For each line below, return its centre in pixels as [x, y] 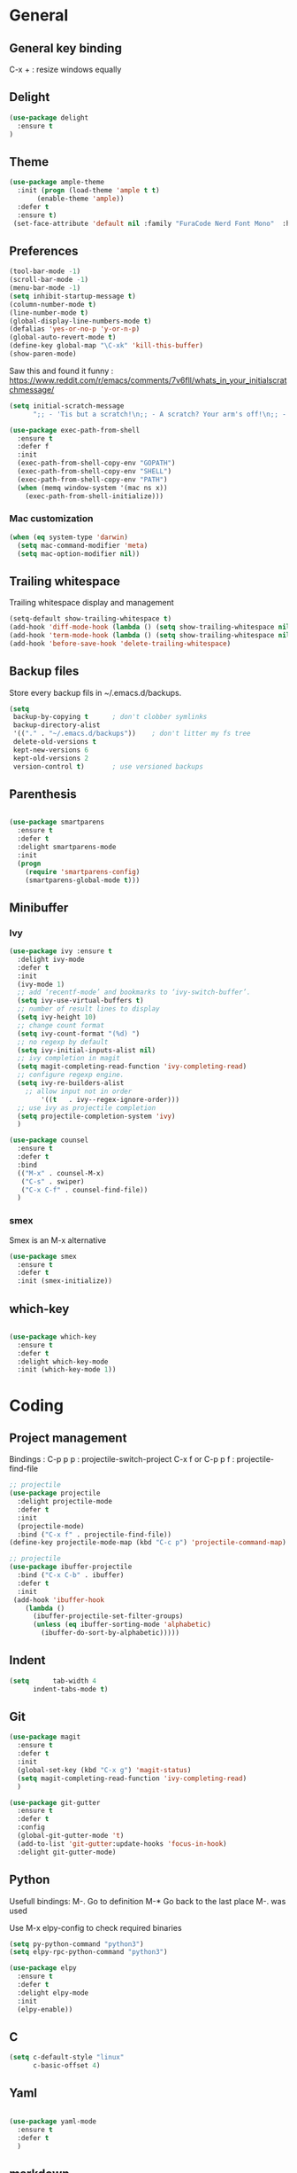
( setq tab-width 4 [53, 1681]
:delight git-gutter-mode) [67, 1852]
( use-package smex [43, 1256]
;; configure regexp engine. [71, 1075]
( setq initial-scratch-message [67, 406]
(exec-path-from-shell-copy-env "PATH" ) [92, 480]
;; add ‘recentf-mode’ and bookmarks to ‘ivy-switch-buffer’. [134, 993]
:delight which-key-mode [63, 1362]
